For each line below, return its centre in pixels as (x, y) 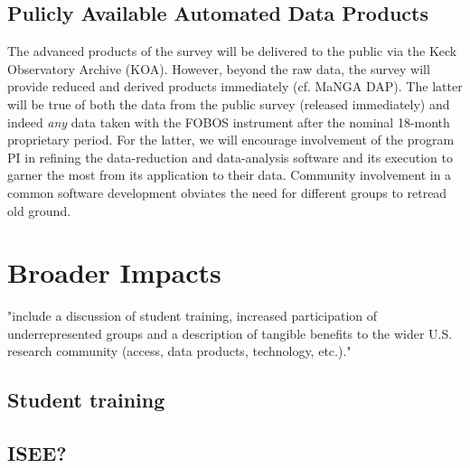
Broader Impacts (114, 272)
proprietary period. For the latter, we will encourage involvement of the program (231, 140)
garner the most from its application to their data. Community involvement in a (230, 175)
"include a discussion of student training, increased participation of (193, 316)
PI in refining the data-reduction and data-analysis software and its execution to (230, 157)
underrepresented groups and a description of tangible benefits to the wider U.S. (230, 333)
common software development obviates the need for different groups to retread (227, 192)
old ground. (39, 210)
